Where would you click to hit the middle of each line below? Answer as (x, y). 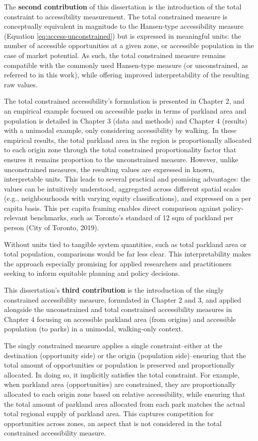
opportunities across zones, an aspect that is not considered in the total (113, 423)
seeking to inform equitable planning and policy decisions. (92, 273)
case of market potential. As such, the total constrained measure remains (115, 55)
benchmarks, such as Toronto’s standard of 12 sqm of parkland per (132, 218)
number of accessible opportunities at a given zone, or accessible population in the (129, 45)
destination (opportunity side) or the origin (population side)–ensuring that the (125, 355)
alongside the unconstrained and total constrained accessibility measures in (118, 309)
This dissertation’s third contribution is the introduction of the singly (114, 290)
